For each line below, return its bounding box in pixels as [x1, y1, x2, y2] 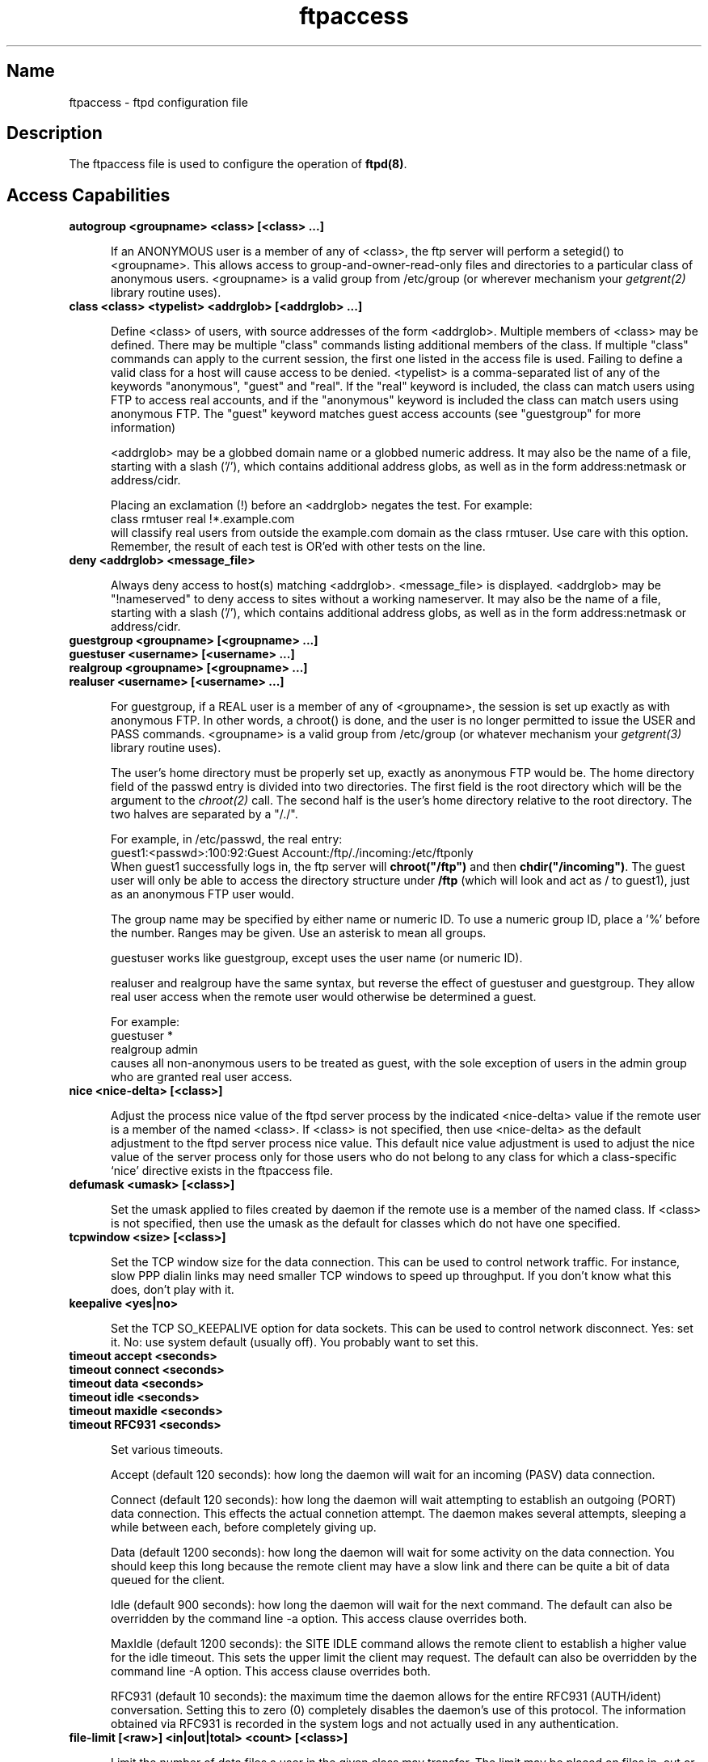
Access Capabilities [6, 184, 171, 205]
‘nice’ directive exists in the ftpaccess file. [111, 1164, 334, 1178]
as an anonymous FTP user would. [111, 887, 295, 902]
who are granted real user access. [111, 1070, 293, 1084]
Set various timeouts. [111, 1443, 224, 1457]
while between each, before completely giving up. [111, 1520, 377, 1535]
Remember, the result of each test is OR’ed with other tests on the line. [111, 539, 486, 554]
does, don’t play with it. [111, 1282, 234, 1297]
